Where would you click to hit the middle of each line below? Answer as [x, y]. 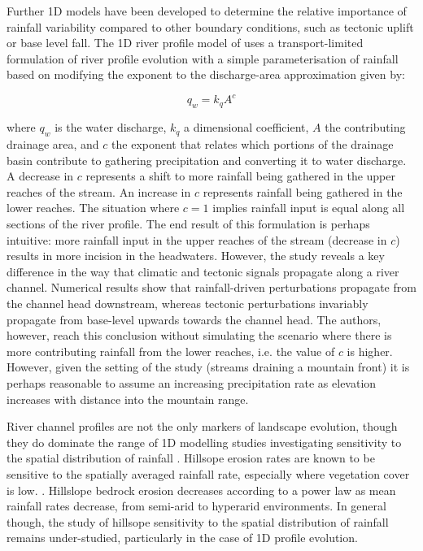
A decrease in [40, 176]
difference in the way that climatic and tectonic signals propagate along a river [203, 271]
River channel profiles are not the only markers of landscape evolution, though [202, 426]
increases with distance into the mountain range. [128, 399]
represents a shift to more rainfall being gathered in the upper [240, 176]
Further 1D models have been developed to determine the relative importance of [207, 11]
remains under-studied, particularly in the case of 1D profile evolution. [182, 538]
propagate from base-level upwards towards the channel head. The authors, [194, 319]
